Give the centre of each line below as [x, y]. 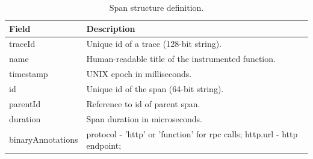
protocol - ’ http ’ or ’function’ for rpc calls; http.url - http [192, 133]
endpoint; [104, 145]
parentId [25, 103]
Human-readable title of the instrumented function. [181, 59]
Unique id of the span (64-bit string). [155, 88]
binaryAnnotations [44, 139]
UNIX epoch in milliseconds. [139, 74]
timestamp [29, 74]
